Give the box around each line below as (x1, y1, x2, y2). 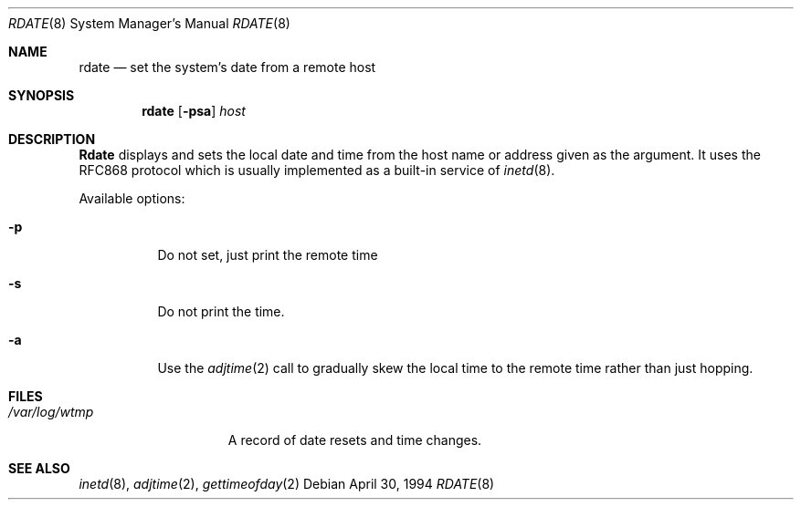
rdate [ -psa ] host (142, 103, 246, 119)
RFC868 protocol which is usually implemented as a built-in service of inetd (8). (79, 162, 555, 178)
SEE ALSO (8, 460, 70, 476)
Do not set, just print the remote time (157, 247, 378, 263)
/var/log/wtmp (8, 404, 94, 419)
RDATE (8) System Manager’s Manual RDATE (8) (8, 16, 290, 31)
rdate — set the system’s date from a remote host (79, 59, 376, 75)
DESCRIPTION (8, 131, 96, 147)
